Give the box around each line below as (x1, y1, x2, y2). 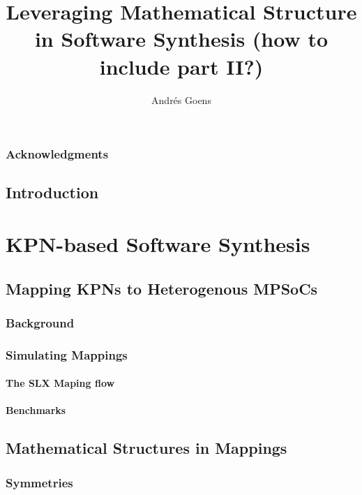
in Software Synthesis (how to (34, 24, 329, 53)
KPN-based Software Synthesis (6, 229, 310, 258)
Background (6, 313, 75, 331)
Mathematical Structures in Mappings (6, 437, 287, 459)
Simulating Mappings (6, 346, 128, 363)
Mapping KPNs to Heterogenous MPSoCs (6, 277, 318, 299)
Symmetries (6, 473, 73, 491)
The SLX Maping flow (6, 376, 115, 390)
